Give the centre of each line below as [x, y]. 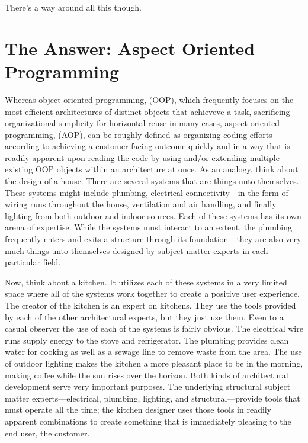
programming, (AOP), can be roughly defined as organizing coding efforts [139, 134]
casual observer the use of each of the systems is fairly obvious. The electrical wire [154, 328]
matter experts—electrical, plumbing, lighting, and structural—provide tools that [153, 398]
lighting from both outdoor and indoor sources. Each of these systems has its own [153, 215]
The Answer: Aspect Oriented [130, 48]
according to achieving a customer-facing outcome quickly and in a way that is [147, 146]
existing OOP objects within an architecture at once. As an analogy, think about [152, 169]
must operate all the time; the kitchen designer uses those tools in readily [138, 410]
